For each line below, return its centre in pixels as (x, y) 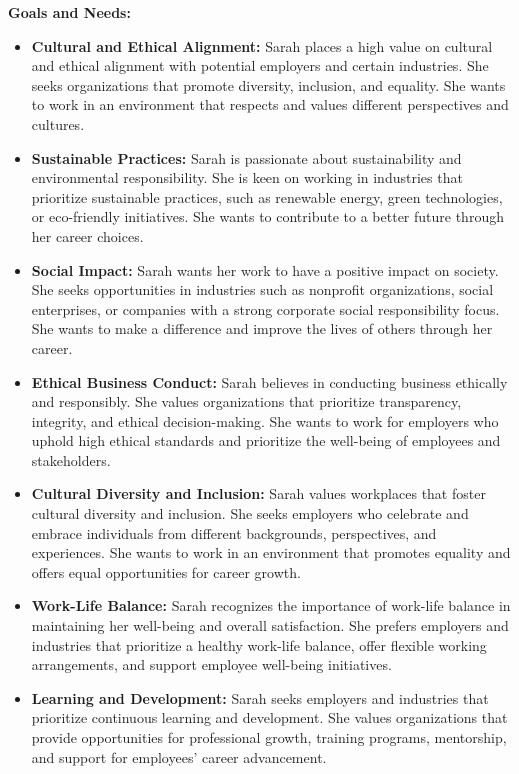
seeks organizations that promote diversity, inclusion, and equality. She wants (268, 84)
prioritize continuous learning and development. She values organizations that (269, 717)
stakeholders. (71, 459)
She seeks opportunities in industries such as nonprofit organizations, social (262, 289)
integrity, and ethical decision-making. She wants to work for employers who (265, 420)
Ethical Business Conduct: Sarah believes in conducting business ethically (269, 381)
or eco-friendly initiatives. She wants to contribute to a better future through (267, 216)
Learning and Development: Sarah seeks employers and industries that (260, 697)
